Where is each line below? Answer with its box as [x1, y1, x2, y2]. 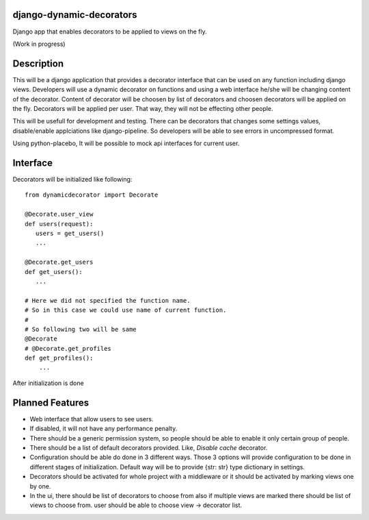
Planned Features [12, 397, 90, 408]
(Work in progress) [12, 40, 66, 48]
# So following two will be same [25, 325, 137, 333]
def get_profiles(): [25, 354, 94, 362]
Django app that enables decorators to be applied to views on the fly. [12, 27, 208, 36]
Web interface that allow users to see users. [29, 414, 154, 423]
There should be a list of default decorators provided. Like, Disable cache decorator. [29, 443, 268, 451]
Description [12, 58, 64, 69]
